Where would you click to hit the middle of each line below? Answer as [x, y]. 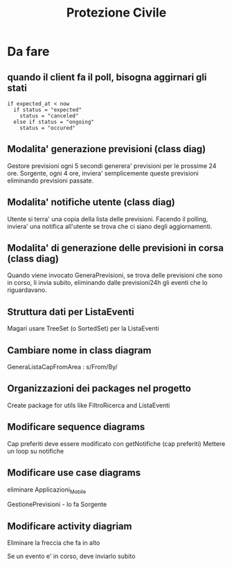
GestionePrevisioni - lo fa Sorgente [57, 504]
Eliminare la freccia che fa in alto [54, 543]
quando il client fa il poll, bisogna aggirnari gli [107, 77]
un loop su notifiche [36, 451]
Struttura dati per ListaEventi [71, 312]
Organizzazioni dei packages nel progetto [99, 389]
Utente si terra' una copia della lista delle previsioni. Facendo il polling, [108, 219]
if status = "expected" [47, 110]
